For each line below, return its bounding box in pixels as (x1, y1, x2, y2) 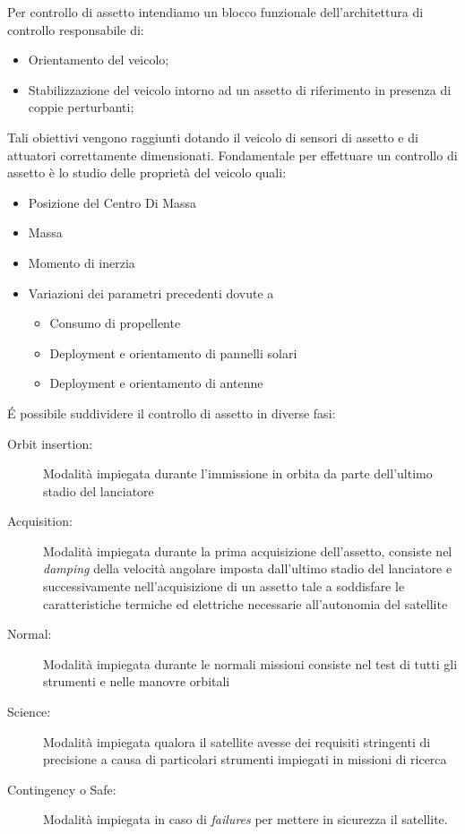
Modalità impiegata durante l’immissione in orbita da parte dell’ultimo (43, 464, 433, 483)
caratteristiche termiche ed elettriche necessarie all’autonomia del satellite (43, 594, 448, 613)
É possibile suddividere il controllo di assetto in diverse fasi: (7, 403, 336, 422)
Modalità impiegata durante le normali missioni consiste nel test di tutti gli (43, 654, 458, 673)
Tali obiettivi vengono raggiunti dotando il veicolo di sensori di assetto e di (7, 127, 418, 146)
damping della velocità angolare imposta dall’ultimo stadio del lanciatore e (43, 559, 452, 578)
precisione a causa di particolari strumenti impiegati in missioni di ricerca (43, 750, 447, 769)
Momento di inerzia (28, 253, 135, 271)
